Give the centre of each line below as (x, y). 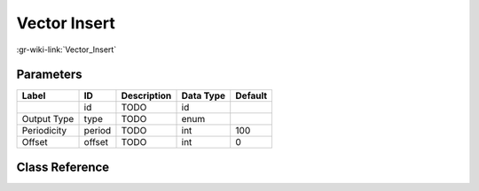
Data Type (204, 95)
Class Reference (63, 167)
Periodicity (44, 131)
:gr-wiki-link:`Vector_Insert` (67, 50)
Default (251, 95)
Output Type (48, 119)
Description (146, 95)
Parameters (49, 75)
